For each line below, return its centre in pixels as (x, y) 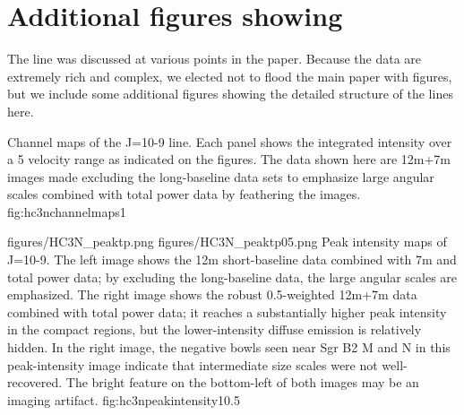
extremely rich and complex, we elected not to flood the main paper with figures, (230, 76)
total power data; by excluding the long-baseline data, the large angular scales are (232, 277)
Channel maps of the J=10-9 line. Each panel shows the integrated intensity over (230, 141)
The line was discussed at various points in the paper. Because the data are (215, 59)
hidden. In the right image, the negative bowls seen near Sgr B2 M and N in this (229, 347)
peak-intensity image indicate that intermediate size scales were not (193, 364)
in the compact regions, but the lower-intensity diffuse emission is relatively (215, 329)
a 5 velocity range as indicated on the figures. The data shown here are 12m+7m (229, 159)
